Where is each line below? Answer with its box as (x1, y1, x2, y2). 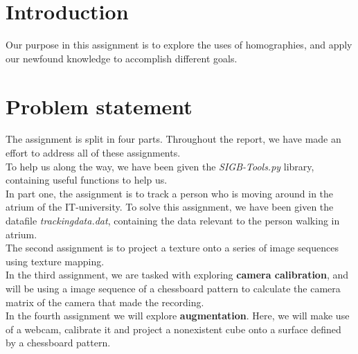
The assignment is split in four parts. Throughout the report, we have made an (6, 132, 341, 146)
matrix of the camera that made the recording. (6, 294, 204, 309)
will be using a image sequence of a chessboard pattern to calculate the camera (6, 281, 341, 295)
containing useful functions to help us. (6, 172, 168, 187)
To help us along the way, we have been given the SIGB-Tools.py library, (6, 159, 314, 173)
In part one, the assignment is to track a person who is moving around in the (6, 186, 334, 200)
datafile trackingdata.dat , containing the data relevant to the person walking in (6, 213, 340, 227)
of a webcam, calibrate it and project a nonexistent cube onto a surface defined (6, 321, 341, 336)
